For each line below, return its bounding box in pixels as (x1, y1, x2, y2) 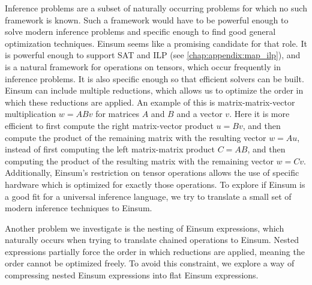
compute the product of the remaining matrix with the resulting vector (5, 131, 266, 143)
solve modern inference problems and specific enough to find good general (5, 25, 276, 38)
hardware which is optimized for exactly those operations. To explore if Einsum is (5, 178, 305, 190)
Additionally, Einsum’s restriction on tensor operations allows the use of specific (5, 166, 299, 179)
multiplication (5, 107, 56, 120)
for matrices (95, 107, 140, 120)
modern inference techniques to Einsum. (5, 202, 152, 214)
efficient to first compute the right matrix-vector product (5, 119, 214, 131)
